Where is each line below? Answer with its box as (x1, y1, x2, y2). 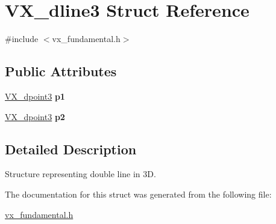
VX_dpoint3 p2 (5, 110, 65, 123)
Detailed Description (5, 139, 137, 158)
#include (5, 32, 39, 45)
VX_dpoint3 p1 (5, 89, 65, 102)
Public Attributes (5, 62, 117, 80)
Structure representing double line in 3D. (5, 168, 156, 180)
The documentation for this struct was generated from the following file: (5, 187, 272, 200)
